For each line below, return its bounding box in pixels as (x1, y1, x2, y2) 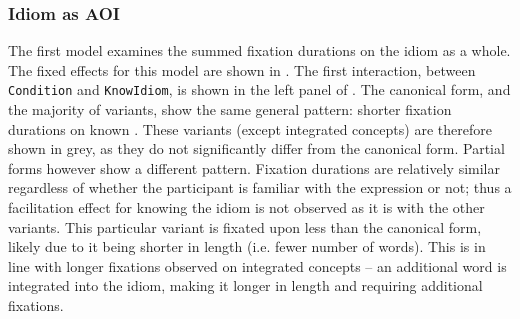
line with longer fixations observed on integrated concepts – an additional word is (8, 255, 507, 276)
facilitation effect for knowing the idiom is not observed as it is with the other (8, 197, 485, 218)
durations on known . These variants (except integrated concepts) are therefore (8, 118, 492, 139)
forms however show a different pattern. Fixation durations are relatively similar (8, 157, 500, 178)
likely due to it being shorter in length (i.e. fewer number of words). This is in (8, 236, 486, 257)
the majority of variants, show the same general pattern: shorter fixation (8, 99, 452, 120)
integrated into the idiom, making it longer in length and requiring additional (8, 275, 483, 296)
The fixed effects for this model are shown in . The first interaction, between (8, 59, 476, 80)
